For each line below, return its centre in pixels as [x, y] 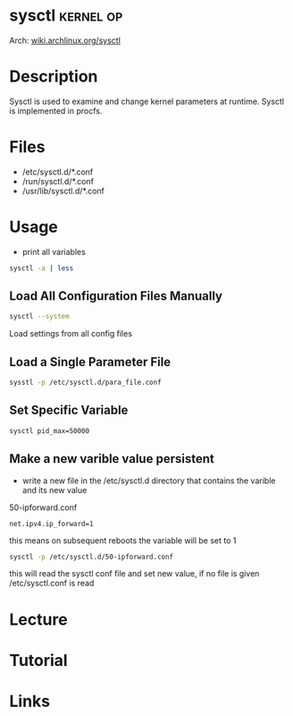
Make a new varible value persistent [112, 459]
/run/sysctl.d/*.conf [58, 181]
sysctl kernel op [66, 16]
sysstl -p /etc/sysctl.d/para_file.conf [86, 383]
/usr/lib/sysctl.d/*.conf [63, 191]
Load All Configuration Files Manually [116, 296]
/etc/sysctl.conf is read [52, 584]
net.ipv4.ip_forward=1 [51, 524]
